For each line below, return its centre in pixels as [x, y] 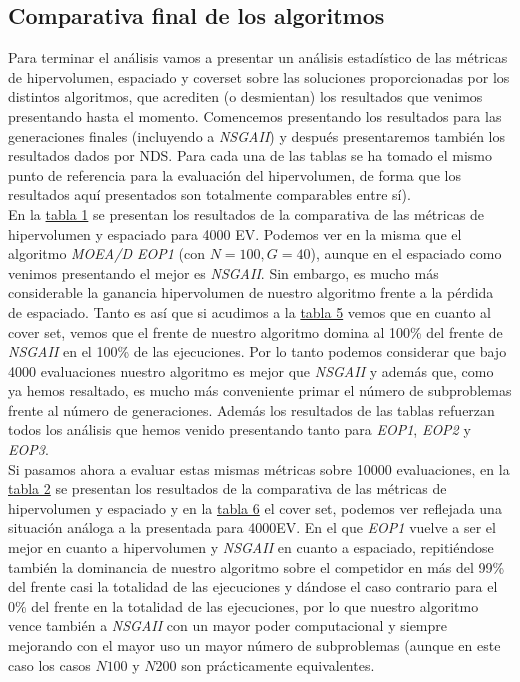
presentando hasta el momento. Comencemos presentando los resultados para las [255, 115]
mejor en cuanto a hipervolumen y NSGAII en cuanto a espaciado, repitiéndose [251, 547]
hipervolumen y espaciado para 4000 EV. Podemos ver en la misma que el [235, 233]
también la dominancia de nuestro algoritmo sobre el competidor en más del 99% [256, 566]
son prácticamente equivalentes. [278, 664]
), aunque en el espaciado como [406, 253]
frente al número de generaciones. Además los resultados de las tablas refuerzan [251, 409]
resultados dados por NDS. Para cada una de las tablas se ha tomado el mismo [250, 155]
